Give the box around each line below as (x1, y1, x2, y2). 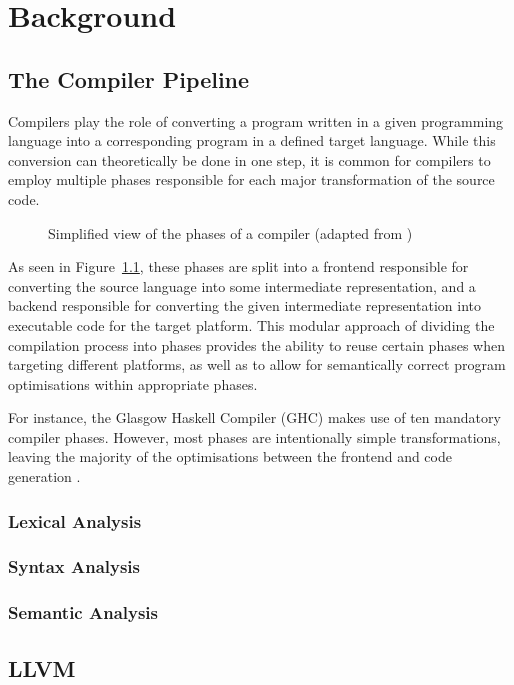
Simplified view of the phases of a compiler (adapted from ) (48, 222, 413, 243)
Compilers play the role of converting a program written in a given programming (8, 110, 504, 131)
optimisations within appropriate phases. (8, 373, 258, 394)
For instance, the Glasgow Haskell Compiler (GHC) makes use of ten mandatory (8, 407, 501, 428)
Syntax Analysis (8, 554, 141, 579)
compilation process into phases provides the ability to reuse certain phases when (8, 334, 505, 355)
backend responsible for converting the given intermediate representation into (8, 295, 481, 316)
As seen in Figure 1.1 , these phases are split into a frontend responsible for (8, 256, 469, 277)
